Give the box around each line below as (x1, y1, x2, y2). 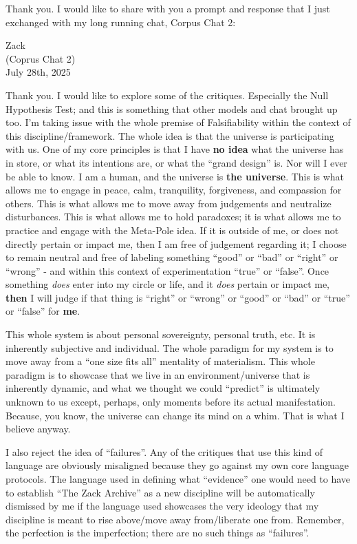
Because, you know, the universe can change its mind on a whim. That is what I (6, 408, 345, 422)
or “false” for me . (6, 304, 80, 318)
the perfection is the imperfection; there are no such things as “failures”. (6, 525, 310, 540)
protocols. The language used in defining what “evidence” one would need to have (6, 472, 351, 485)
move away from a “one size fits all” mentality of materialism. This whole (6, 354, 315, 368)
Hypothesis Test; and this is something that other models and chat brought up (6, 101, 338, 116)
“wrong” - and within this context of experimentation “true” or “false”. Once (6, 263, 329, 278)
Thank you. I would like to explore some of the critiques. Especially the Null (6, 87, 329, 102)
